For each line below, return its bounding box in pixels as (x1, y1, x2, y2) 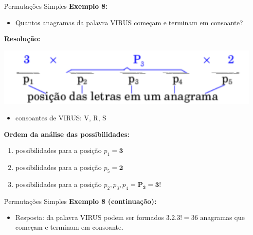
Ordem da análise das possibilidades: (4, 129, 129, 139)
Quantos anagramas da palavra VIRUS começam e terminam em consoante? (15, 17, 243, 27)
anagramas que (200, 212, 245, 222)
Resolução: (4, 34, 40, 44)
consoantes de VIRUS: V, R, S (15, 113, 107, 123)
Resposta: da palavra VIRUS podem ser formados (15, 212, 164, 222)
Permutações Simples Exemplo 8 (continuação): (4, 196, 157, 206)
